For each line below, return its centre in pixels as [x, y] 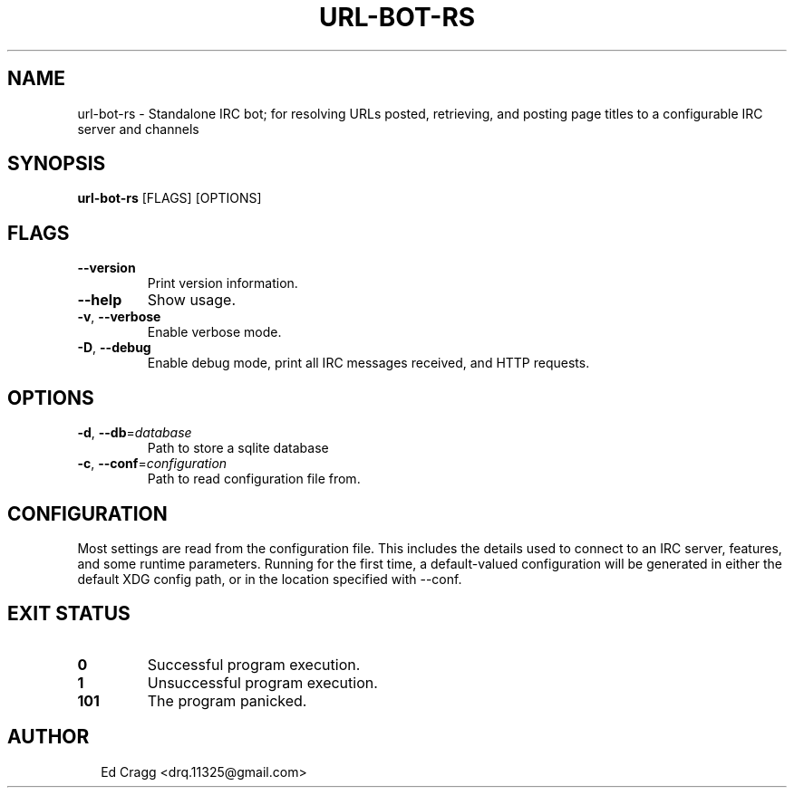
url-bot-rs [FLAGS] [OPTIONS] [169, 198]
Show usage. [192, 300]
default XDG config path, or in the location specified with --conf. [270, 579]
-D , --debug [114, 348]
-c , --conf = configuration [152, 464]
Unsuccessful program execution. [262, 682]
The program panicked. [227, 700]
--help [100, 300]
